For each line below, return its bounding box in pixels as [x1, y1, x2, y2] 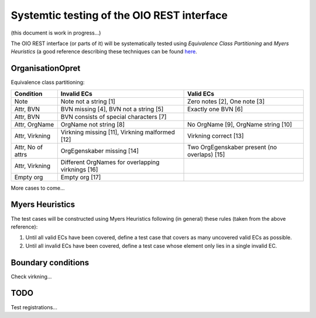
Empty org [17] [60, 173, 101, 181]
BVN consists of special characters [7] [60, 112, 167, 121]
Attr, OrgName [14, 120, 54, 128]
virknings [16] [60, 165, 98, 173]
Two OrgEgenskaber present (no [187, 143, 277, 151]
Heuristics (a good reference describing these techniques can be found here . [11, 48, 197, 55]
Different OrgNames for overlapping [60, 158, 160, 166]
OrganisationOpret [11, 63, 81, 73]
